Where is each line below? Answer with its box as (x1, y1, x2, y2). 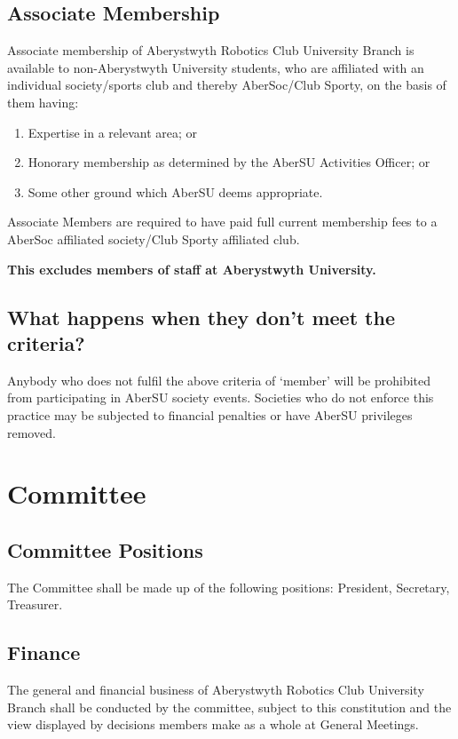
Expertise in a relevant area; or (28, 123, 198, 141)
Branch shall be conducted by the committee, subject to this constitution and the (7, 697, 452, 716)
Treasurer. (7, 595, 63, 614)
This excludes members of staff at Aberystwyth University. (7, 259, 376, 278)
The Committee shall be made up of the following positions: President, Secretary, (7, 577, 450, 596)
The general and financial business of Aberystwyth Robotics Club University (7, 680, 424, 699)
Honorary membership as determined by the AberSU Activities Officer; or (28, 153, 430, 171)
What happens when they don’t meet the (7, 303, 395, 330)
